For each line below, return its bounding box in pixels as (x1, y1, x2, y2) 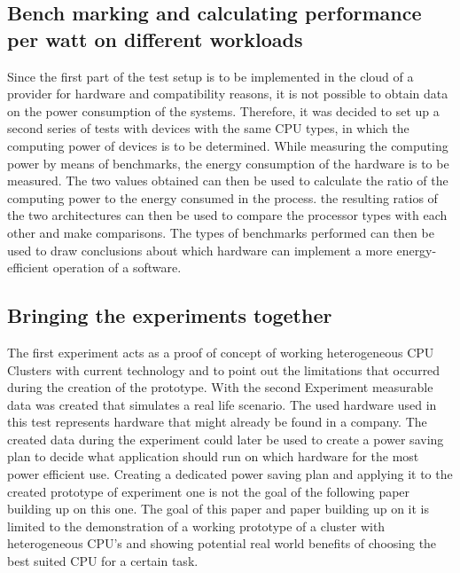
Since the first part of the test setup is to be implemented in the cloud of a (7, 67, 414, 85)
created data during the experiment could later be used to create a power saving (7, 429, 444, 448)
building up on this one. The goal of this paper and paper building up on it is (7, 499, 430, 518)
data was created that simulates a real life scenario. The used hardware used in (7, 395, 437, 413)
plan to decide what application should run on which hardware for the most (7, 447, 419, 466)
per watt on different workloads (7, 25, 303, 52)
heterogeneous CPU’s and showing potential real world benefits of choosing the (7, 534, 437, 553)
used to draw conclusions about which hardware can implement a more (7, 240, 393, 259)
